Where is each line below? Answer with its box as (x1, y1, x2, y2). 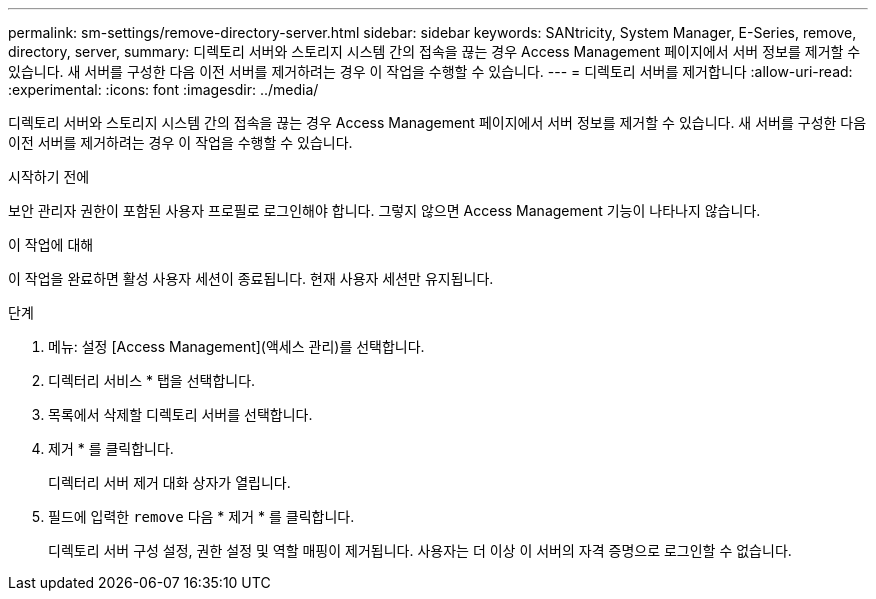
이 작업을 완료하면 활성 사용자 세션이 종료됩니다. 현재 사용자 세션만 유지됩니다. (8, 270, 494, 287)
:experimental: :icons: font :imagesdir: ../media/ (8, 81, 319, 98)
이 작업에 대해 (8, 236, 94, 253)
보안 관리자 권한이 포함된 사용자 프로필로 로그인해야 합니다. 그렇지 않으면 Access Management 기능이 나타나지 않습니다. (8, 202, 761, 219)
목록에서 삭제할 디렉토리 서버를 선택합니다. (48, 406, 313, 423)
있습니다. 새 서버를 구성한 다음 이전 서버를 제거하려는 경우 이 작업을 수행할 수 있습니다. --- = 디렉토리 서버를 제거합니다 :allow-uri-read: (8, 63, 853, 80)
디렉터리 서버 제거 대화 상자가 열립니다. (48, 474, 291, 491)
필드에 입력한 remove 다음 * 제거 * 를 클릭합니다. (48, 508, 355, 525)
